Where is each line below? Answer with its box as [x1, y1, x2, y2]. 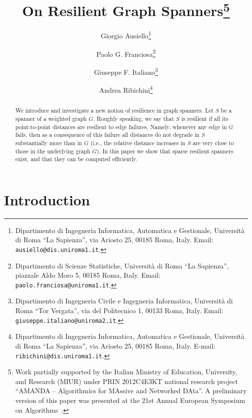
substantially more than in [15, 138, 82, 147]
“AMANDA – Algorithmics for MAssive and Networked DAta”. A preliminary [15, 385, 247, 396]
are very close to [192, 138, 234, 147]
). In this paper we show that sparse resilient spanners [96, 147, 234, 155]
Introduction [4, 189, 90, 209]
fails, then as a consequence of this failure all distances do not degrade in [15, 131, 200, 139]
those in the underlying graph [15, 147, 91, 155]
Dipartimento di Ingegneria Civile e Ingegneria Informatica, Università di [15, 296, 233, 306]
